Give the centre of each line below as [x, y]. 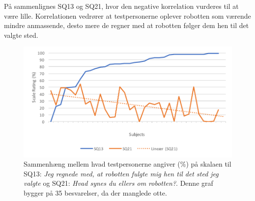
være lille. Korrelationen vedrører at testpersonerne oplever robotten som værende [127, 15]
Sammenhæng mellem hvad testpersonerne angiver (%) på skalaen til [127, 164]
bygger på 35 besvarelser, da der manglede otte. [95, 193]
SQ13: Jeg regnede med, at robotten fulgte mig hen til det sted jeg [121, 173]
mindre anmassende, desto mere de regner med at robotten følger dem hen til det [127, 25]
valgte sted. [21, 35]
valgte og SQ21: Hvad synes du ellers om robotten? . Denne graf [118, 183]
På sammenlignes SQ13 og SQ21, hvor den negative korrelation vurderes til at [121, 6]
